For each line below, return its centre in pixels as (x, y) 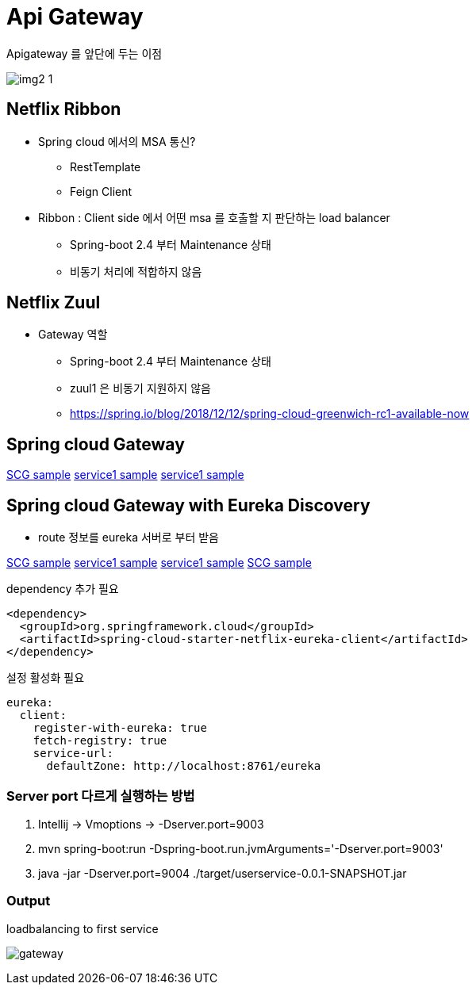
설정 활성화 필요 (46, 678)
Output (29, 901)
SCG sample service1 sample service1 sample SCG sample (159, 563)
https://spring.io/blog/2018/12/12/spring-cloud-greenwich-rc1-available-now (270, 414)
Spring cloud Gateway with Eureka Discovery (188, 505)
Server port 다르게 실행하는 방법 (101, 796)
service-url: (73, 754)
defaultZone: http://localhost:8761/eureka (184, 766)
